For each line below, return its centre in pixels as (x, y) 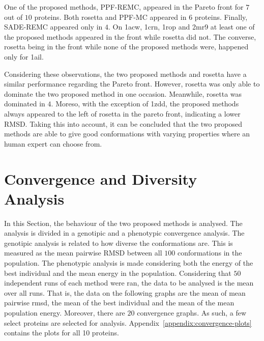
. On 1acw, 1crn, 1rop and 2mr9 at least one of (182, 27)
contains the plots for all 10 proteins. (62, 333)
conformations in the (210, 253)
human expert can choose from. (53, 143)
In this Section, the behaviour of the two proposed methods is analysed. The (123, 223)
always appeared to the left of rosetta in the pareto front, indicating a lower (122, 113)
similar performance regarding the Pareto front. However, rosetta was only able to (132, 84)
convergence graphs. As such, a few (192, 312)
